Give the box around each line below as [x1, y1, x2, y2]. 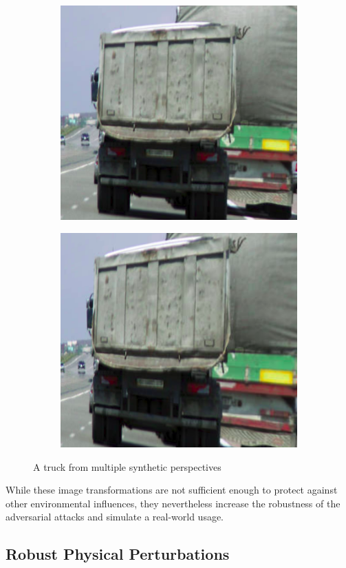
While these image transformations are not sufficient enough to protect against [6, 483, 338, 497]
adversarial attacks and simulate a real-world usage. [6, 509, 224, 524]
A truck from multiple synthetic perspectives [33, 459, 221, 474]
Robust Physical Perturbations [6, 543, 230, 565]
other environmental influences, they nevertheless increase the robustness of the [6, 496, 340, 510]
